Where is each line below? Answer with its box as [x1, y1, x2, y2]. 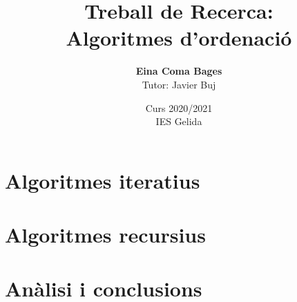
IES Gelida [155, 114, 202, 129]
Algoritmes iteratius [5, 166, 200, 194]
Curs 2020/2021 [145, 100, 213, 115]
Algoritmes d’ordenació [66, 23, 292, 52]
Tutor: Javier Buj [142, 77, 216, 91]
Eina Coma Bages [135, 64, 222, 78]
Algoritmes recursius [5, 220, 206, 249]
